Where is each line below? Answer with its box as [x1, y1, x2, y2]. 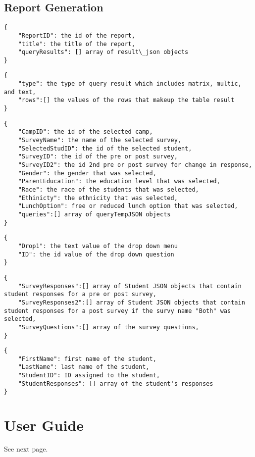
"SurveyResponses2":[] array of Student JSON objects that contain [18, 299, 245, 306]
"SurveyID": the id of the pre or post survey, [18, 153, 178, 160]
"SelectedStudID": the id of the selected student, [18, 145, 192, 152]
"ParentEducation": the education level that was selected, [18, 178, 220, 185]
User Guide [4, 415, 84, 435]
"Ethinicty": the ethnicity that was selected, [18, 194, 178, 202]
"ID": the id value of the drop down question [18, 251, 174, 258]
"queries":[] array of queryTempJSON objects [18, 210, 171, 218]
